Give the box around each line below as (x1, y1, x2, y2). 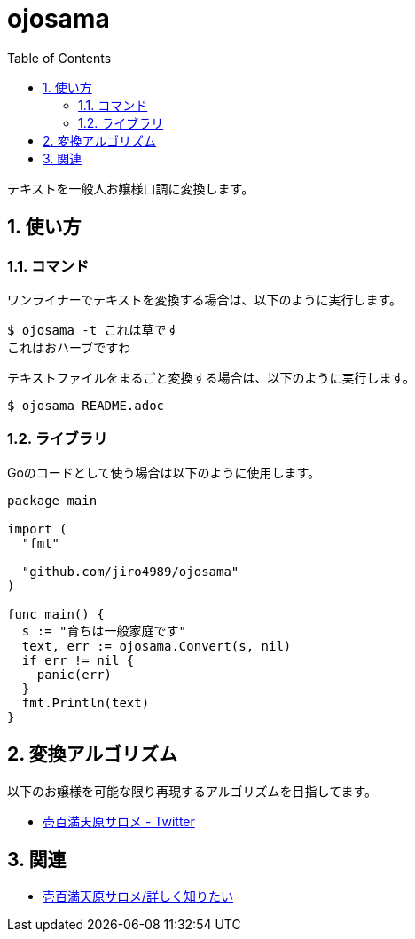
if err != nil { (21, 652, 135, 667)
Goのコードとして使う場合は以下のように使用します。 (7, 464, 321, 480)
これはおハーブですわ (7, 340, 131, 355)
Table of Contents (7, 50, 112, 66)
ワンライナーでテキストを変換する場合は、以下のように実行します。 (7, 291, 403, 307)
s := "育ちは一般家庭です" (21, 623, 186, 638)
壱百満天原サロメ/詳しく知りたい (43, 888, 234, 904)
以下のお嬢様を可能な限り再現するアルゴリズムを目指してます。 (7, 783, 378, 799)
